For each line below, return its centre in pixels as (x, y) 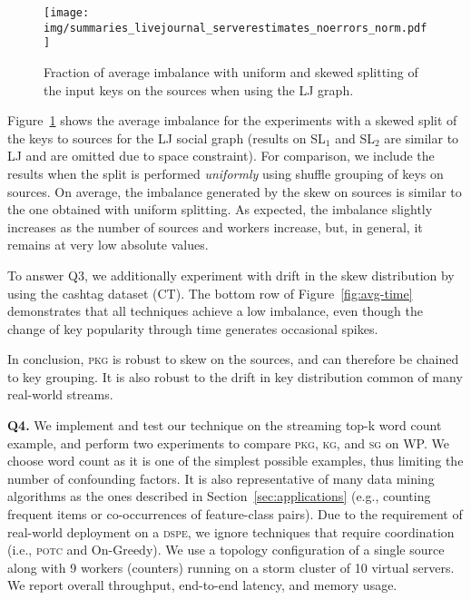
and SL (355, 138)
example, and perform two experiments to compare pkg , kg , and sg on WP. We (228, 443)
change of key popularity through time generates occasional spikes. (193, 328)
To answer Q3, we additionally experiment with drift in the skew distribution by (231, 275)
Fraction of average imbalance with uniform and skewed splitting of (231, 71)
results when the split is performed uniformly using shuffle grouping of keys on (226, 173)
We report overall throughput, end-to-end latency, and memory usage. (202, 585)
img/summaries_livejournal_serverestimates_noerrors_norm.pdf (235, 28)
